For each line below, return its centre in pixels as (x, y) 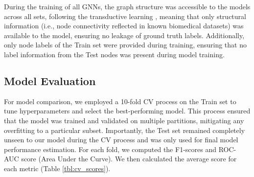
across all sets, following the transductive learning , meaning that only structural (125, 16)
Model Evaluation (50, 80)
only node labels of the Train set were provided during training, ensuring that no (125, 45)
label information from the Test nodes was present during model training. (114, 54)
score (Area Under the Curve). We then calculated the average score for (129, 159)
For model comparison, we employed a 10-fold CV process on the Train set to (120, 101)
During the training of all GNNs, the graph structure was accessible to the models (127, 6)
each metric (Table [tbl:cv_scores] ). (57, 168)
